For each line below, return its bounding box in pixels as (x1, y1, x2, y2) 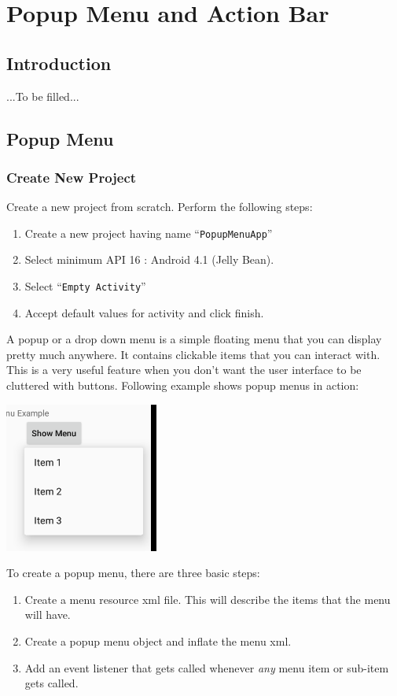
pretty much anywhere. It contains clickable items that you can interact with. (6, 346, 380, 362)
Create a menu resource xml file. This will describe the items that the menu (24, 590, 391, 607)
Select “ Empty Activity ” (24, 278, 146, 294)
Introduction (6, 50, 112, 75)
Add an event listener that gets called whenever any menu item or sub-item (24, 659, 389, 676)
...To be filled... (6, 87, 79, 104)
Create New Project (6, 167, 137, 187)
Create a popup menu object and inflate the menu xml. (24, 633, 292, 650)
